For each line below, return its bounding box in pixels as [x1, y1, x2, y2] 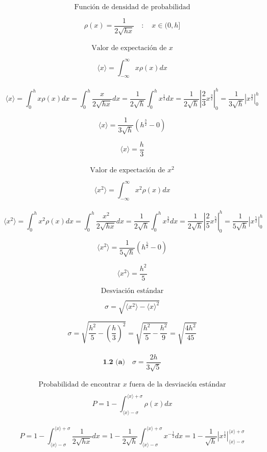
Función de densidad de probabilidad [74, 4, 190, 11]
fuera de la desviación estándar [129, 380, 226, 388]
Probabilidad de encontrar [38, 380, 121, 388]
